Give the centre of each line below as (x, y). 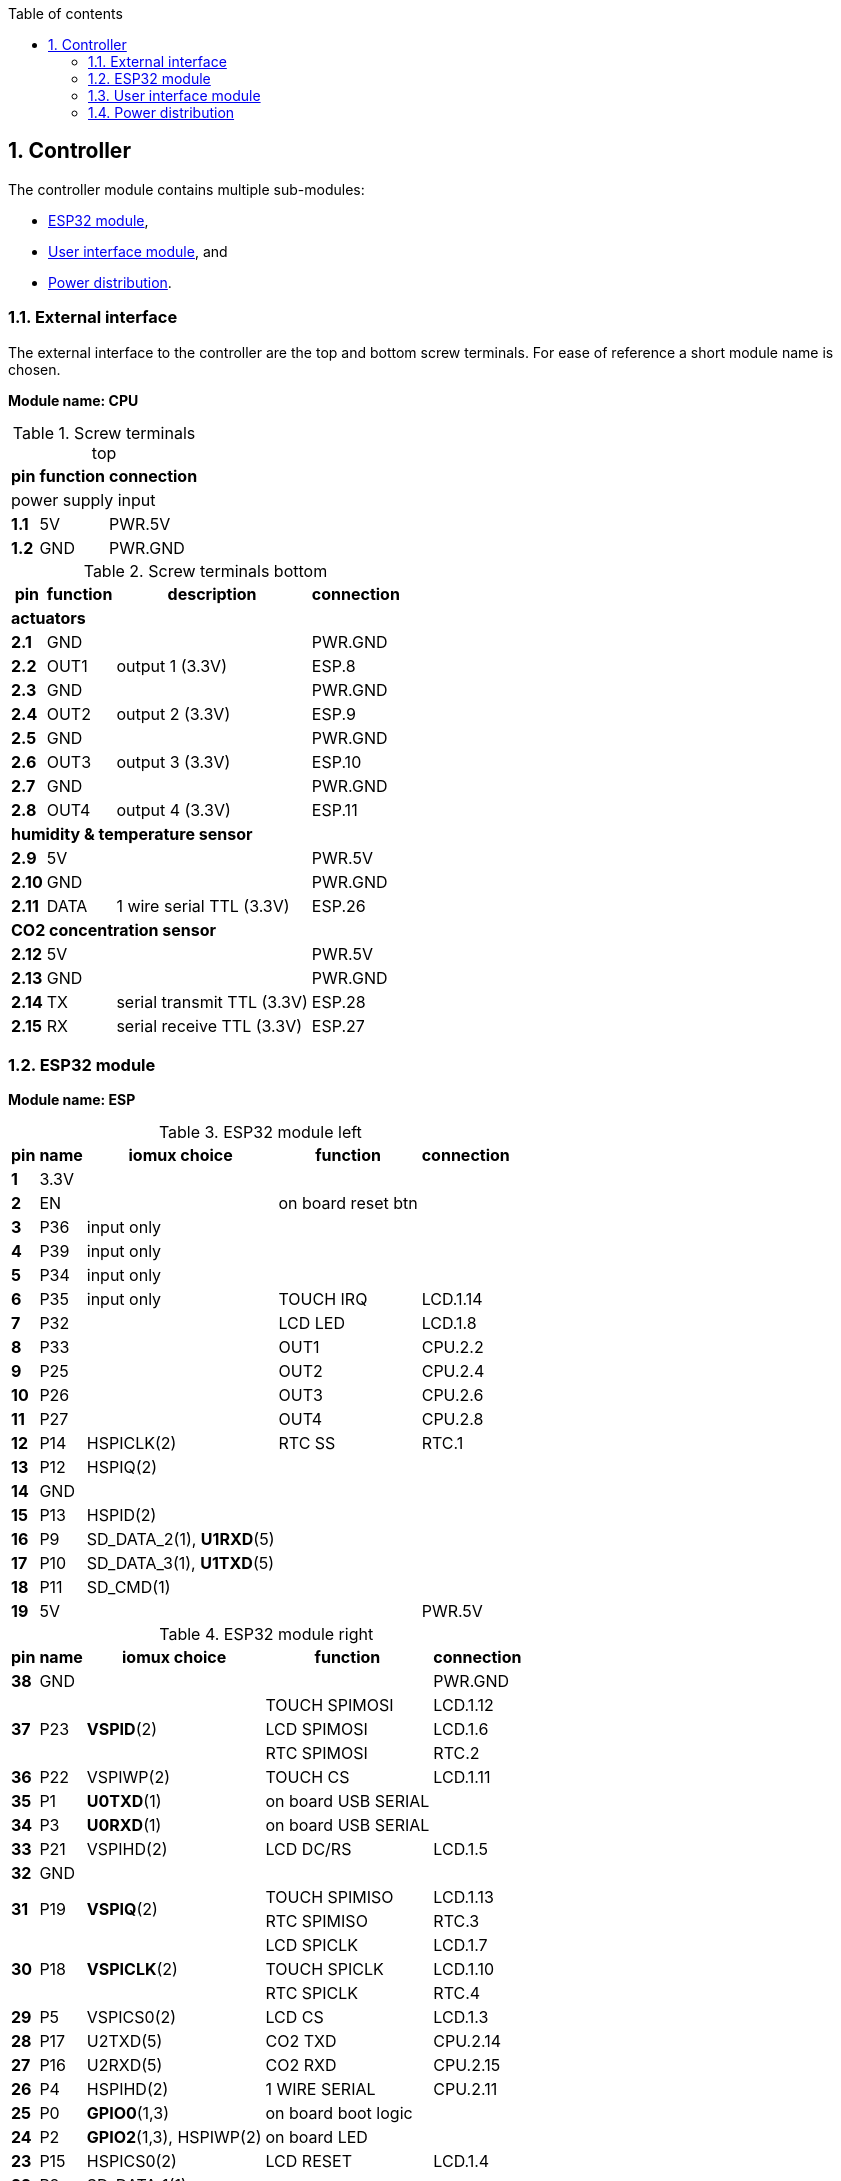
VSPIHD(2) (127, 1849)
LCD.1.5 (461, 1849)
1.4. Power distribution (161, 112)
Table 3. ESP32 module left (260, 1132)
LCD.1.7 (460, 1945)
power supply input (83, 499)
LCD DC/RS (308, 1849)
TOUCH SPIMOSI (329, 1705)
